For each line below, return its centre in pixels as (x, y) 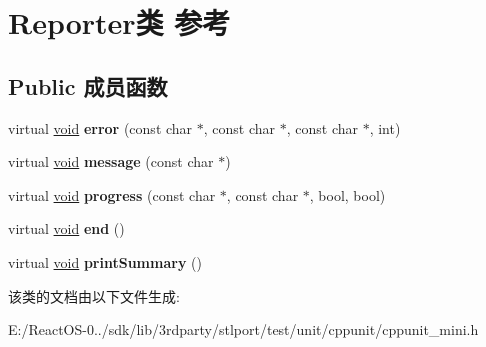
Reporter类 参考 (119, 22)
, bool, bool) (347, 194)
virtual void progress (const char (112, 194)
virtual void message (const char (111, 161)
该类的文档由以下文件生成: (94, 295)
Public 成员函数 (88, 85)
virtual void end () (66, 228)
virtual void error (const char (100, 127)
